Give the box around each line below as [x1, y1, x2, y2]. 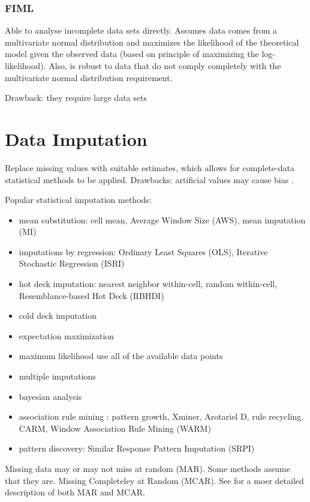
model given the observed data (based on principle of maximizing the [5, 47, 259, 60]
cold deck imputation [19, 309, 97, 322]
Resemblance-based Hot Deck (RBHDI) [19, 289, 164, 301]
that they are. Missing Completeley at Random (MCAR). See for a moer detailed [5, 474, 304, 486]
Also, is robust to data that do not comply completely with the [49, 59, 281, 71]
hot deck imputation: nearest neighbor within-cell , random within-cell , [19, 277, 278, 290]
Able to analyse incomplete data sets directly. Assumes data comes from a [5, 24, 277, 37]
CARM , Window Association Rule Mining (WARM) [19, 422, 211, 434]
